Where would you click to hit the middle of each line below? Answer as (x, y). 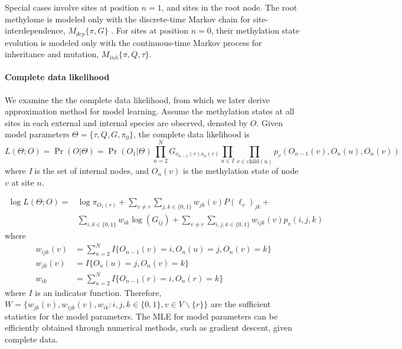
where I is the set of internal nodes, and (77, 171)
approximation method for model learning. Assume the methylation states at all (150, 111)
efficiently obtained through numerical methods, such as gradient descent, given (148, 327)
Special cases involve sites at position (72, 7)
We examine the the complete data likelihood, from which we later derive (137, 99)
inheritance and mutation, (52, 54)
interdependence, (35, 30)
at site (23, 182)
